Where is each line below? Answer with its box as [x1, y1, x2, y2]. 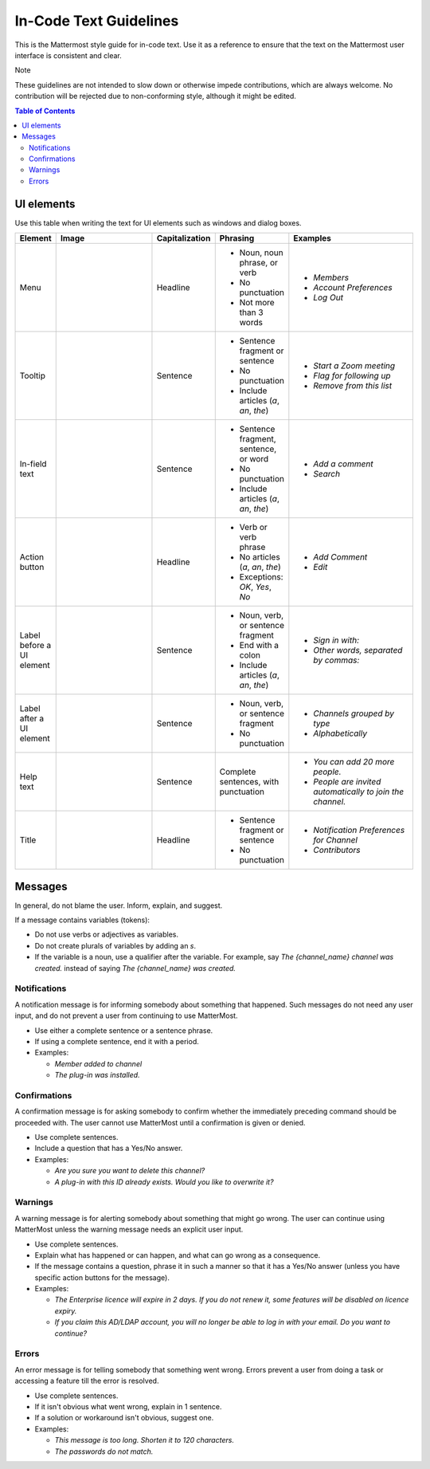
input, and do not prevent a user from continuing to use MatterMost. [14, 1011, 238, 1020]
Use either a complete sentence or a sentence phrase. [34, 1025, 213, 1035]
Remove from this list [313, 380, 393, 391]
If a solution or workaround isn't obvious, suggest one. [34, 1413, 214, 1423]
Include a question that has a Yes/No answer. [34, 1144, 183, 1153]
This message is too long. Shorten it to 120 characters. [54, 1436, 235, 1445]
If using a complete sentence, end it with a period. [34, 1036, 199, 1046]
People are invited [313, 776, 381, 788]
